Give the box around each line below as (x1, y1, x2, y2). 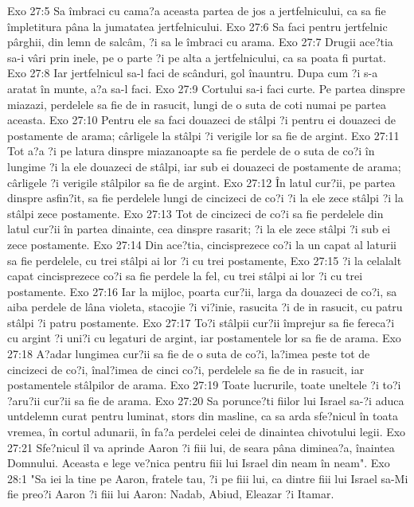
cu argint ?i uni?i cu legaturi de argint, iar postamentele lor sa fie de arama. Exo (7, 330, 401, 346)
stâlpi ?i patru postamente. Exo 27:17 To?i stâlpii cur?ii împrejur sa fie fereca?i (7, 314, 395, 330)
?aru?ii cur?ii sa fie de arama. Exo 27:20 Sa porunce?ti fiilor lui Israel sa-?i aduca (7, 392, 404, 408)
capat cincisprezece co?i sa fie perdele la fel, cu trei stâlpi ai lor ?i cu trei (7, 267, 363, 284)
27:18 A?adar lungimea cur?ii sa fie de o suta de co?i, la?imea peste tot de (7, 345, 370, 362)
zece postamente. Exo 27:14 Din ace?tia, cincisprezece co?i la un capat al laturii (7, 236, 397, 252)
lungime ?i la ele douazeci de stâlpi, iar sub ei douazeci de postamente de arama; (7, 158, 401, 174)
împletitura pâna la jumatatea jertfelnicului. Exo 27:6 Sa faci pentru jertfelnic (7, 18, 388, 34)
